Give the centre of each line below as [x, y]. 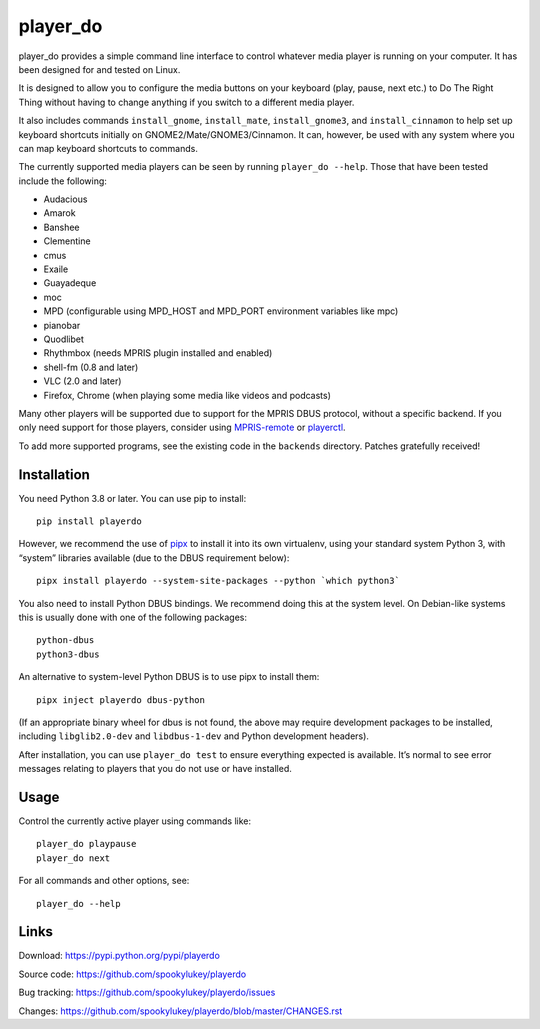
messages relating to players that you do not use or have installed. [155, 769]
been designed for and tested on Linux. [99, 69]
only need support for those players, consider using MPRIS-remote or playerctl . [182, 427]
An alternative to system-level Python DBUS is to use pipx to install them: [169, 677]
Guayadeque [70, 283]
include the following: [62, 181]
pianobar [62, 325]
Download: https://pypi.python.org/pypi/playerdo [119, 956]
